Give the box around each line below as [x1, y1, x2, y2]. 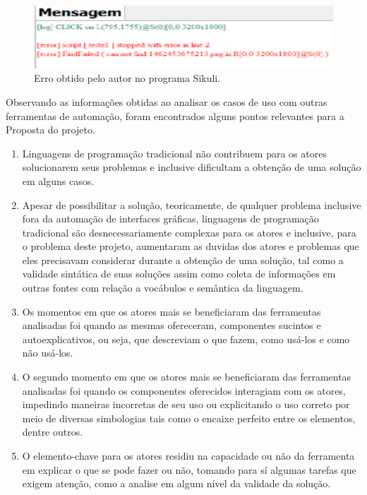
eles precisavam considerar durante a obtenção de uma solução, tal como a [22, 252, 344, 267]
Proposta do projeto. [6, 122, 95, 137]
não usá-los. [22, 345, 73, 360]
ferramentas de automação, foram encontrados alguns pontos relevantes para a [6, 108, 344, 123]
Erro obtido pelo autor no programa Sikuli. [34, 71, 221, 85]
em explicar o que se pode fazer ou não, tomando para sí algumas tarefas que [22, 462, 356, 477]
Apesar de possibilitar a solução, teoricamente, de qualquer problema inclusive [22, 197, 361, 212]
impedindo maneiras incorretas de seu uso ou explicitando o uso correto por [22, 397, 350, 412]
